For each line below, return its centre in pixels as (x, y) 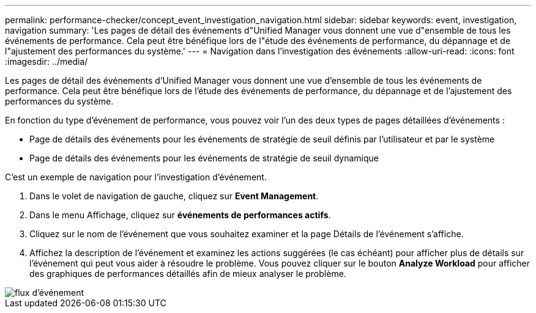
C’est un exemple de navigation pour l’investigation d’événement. (136, 177)
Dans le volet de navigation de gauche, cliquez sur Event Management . (174, 196)
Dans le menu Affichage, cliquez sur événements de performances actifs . (180, 215)
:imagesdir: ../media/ (47, 61)
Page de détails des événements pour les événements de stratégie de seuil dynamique (204, 158)
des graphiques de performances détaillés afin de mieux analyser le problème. (188, 274)
